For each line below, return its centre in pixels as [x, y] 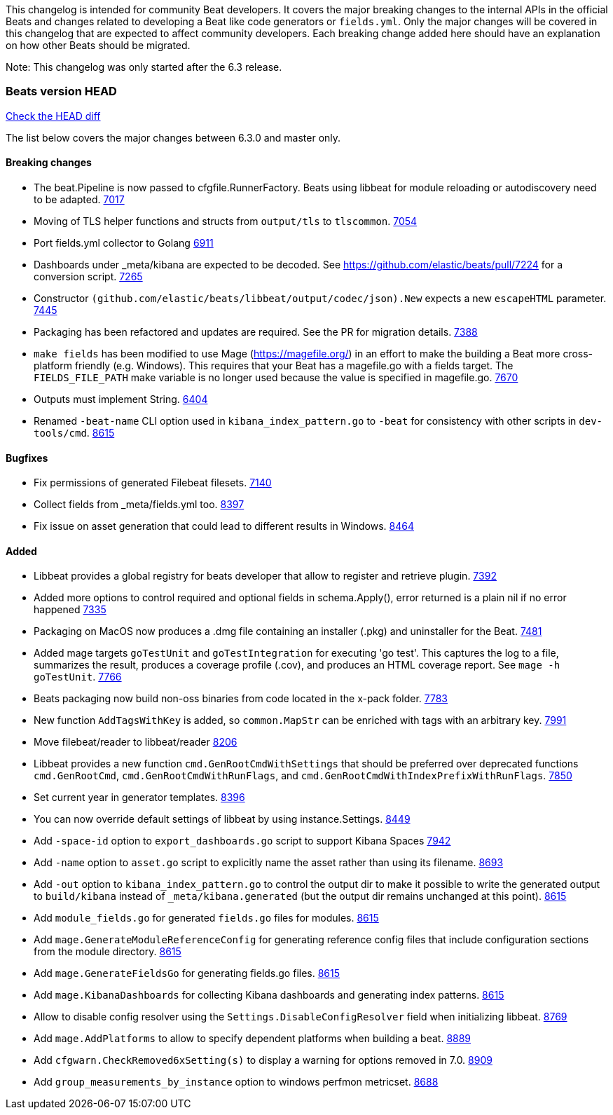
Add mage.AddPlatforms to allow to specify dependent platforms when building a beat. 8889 [253, 1039]
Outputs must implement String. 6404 [121, 399]
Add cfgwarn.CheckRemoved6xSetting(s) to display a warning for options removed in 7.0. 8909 [263, 1060]
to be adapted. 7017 [79, 199]
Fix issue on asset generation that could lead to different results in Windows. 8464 [224, 526]
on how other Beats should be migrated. [98, 45]
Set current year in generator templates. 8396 [139, 798]
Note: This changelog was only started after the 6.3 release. [144, 67]
